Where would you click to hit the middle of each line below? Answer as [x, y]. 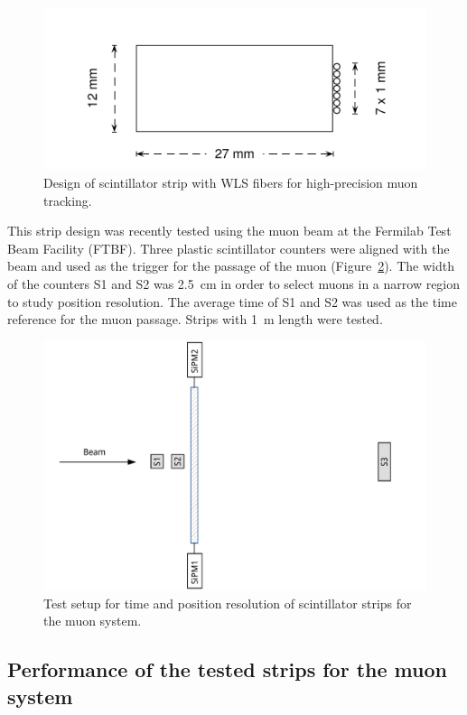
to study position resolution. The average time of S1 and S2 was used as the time [232, 301]
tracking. [68, 200]
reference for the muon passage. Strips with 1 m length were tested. [195, 319]
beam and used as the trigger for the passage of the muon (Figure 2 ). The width [231, 266]
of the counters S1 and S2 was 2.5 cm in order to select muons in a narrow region [234, 283]
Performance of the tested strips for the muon [227, 669]
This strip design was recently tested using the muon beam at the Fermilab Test [229, 231]
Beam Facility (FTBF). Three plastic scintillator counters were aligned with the [229, 248]
